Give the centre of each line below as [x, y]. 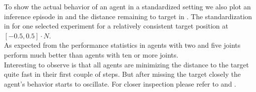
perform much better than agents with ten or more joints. [91, 54]
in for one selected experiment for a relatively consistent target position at [116, 26]
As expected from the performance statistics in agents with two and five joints [122, 45]
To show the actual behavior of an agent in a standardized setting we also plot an [128, 6]
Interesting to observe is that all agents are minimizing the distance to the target [127, 64]
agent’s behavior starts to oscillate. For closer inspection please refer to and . [120, 83]
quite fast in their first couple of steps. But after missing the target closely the [122, 74]
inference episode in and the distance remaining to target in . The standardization [128, 16]
